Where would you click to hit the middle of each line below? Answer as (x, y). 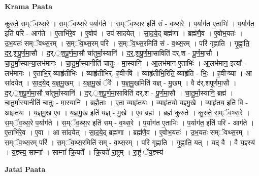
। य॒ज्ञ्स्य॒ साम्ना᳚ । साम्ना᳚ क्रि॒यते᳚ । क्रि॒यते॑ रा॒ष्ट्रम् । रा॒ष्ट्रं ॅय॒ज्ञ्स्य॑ (84, 152)
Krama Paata (28, 6)
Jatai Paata (25, 169)
